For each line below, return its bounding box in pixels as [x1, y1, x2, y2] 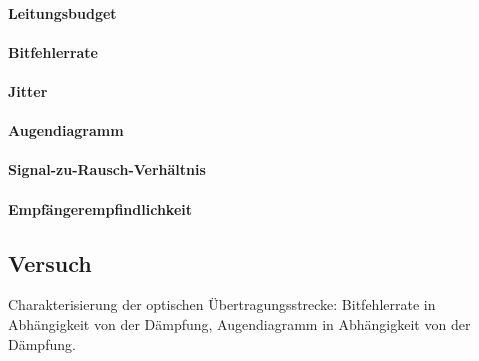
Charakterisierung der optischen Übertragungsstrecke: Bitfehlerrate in [8, 294, 436, 315]
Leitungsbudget [8, 2, 117, 23]
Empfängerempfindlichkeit [8, 198, 193, 219]
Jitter [8, 80, 48, 101]
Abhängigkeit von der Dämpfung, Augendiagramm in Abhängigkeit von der [8, 313, 471, 334]
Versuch [8, 247, 92, 278]
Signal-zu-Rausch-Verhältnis [8, 159, 206, 180]
